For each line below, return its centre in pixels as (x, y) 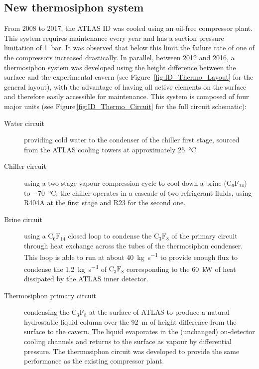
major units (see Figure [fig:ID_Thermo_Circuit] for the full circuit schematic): (125, 106)
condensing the (47, 312)
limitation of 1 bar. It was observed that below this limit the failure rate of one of (129, 48)
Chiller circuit (25, 166)
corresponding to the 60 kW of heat (181, 269)
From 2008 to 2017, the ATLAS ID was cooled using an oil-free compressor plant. (129, 28)
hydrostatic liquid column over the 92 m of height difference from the (130, 321)
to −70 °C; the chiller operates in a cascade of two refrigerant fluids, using (138, 192)
